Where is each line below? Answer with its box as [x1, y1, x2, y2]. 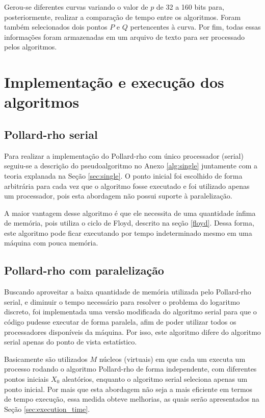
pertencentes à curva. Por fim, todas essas [130, 21, 261, 32]
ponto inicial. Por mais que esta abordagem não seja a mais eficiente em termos [4, 383, 253, 394]
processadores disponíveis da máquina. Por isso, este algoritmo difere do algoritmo [4, 326, 261, 337]
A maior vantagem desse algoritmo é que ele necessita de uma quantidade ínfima [4, 207, 256, 218]
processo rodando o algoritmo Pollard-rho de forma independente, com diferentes [4, 363, 257, 374]
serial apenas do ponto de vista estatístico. [4, 336, 137, 347]
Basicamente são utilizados [4, 353, 88, 364]
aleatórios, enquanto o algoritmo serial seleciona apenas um [62, 374, 248, 384]
